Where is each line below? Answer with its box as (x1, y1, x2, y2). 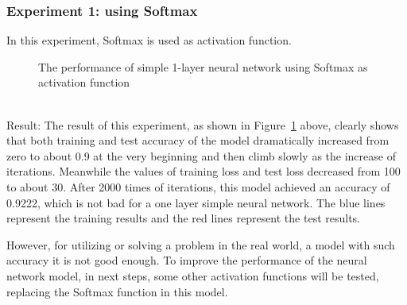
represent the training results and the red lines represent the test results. (6, 210, 361, 226)
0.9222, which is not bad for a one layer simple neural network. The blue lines (6, 194, 386, 210)
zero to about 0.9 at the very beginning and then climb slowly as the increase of (6, 147, 396, 164)
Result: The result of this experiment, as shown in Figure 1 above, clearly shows (6, 116, 399, 133)
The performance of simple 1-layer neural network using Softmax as (38, 58, 368, 75)
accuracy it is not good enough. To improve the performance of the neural (6, 252, 367, 268)
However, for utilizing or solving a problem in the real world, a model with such (6, 236, 395, 253)
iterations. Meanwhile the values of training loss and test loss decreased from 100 (6, 163, 401, 180)
